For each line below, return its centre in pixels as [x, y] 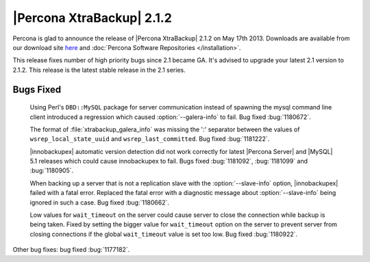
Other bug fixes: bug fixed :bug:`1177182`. [71, 250]
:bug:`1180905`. [52, 170]
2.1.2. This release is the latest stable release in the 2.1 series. [99, 70]
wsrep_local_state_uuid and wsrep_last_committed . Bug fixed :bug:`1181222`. [150, 139]
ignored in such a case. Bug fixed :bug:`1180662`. [100, 202]
